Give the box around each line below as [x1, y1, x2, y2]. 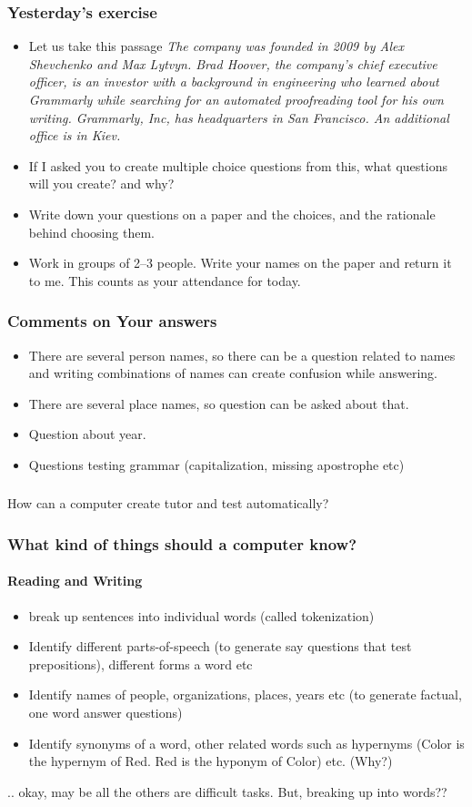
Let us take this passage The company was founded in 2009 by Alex [28, 36, 404, 56]
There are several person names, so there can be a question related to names [28, 345, 456, 364]
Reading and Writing [7, 571, 143, 590]
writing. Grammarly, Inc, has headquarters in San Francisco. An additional [28, 107, 449, 127]
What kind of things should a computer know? [7, 532, 357, 555]
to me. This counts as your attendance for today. [28, 271, 301, 290]
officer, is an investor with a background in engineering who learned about [28, 72, 439, 91]
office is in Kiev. [28, 126, 121, 145]
